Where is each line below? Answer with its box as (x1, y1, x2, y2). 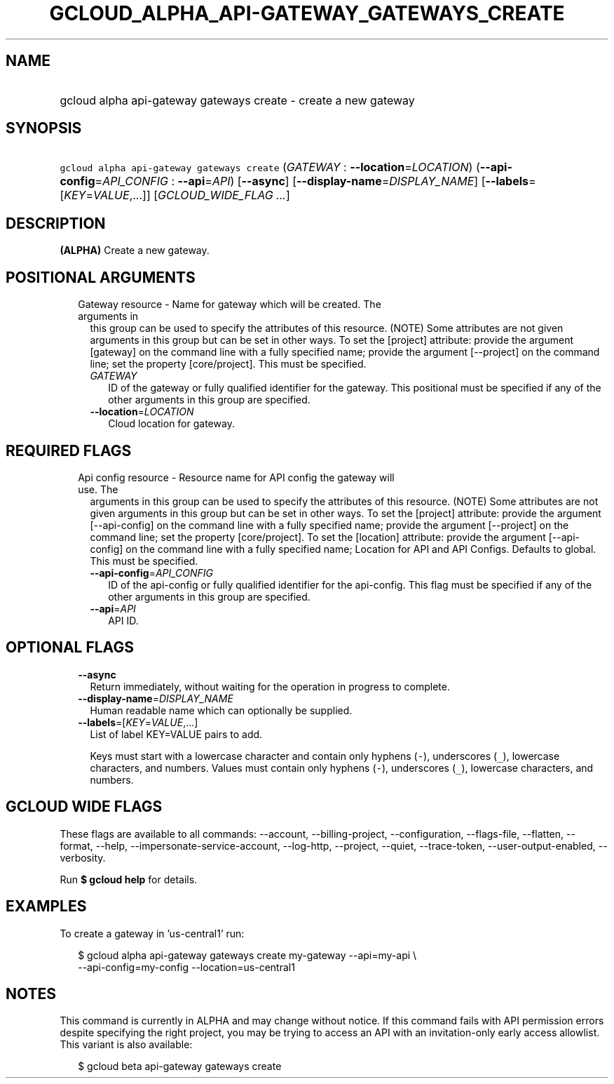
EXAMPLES (6, 897, 87, 916)
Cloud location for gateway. (108, 417, 235, 430)
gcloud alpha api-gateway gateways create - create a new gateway (60, 93, 415, 107)
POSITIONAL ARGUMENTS (6, 268, 196, 286)
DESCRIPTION (6, 214, 106, 232)
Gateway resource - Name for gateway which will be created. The (78, 298, 381, 311)
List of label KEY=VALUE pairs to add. (90, 728, 263, 740)
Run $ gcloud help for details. (60, 873, 198, 885)
